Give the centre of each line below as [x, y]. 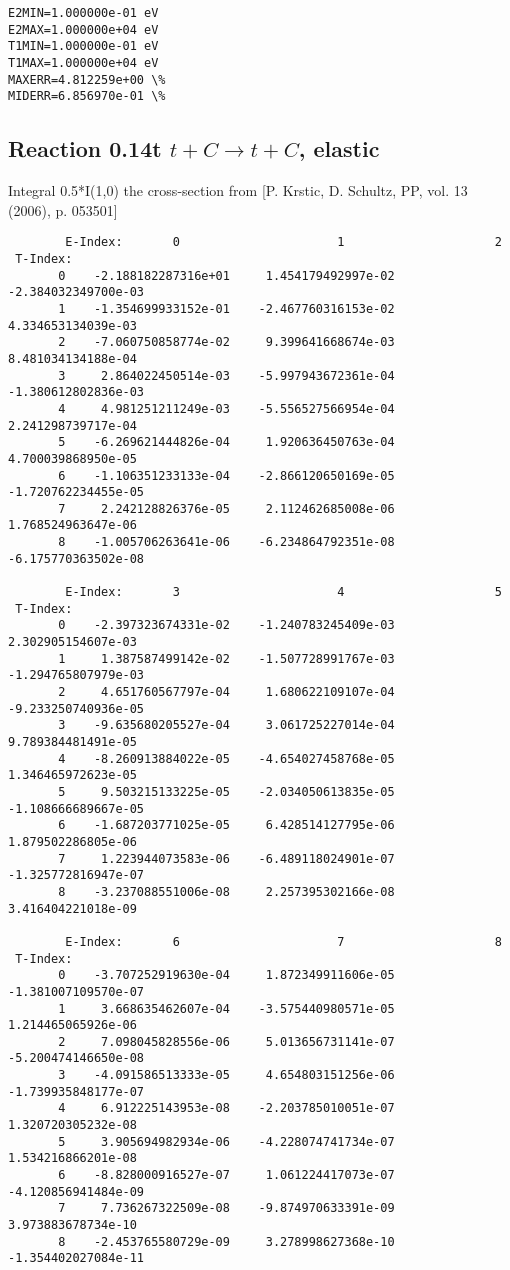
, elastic [339, 148]
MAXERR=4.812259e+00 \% [87, 79]
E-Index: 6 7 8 [283, 941]
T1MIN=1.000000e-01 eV [83, 46]
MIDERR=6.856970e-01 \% [87, 96]
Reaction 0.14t [85, 148]
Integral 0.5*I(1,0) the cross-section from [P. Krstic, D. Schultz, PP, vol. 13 [238, 190]
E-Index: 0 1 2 [283, 242]
